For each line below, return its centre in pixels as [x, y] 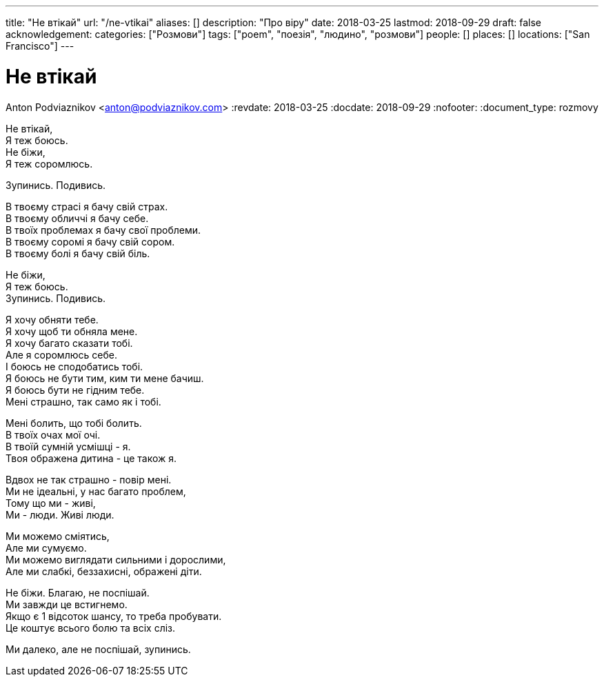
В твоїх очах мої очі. [53, 434]
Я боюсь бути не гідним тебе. [75, 390]
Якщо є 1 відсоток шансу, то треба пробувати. [114, 616]
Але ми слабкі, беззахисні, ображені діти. [104, 571]
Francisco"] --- [40, 46]
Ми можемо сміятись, [58, 536]
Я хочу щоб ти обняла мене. [72, 331]
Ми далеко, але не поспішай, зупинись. [98, 649]
